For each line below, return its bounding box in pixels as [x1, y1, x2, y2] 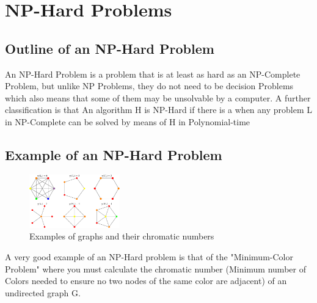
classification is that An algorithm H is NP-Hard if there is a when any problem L [5, 103, 312, 116]
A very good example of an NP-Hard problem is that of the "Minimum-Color [5, 250, 293, 263]
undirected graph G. [5, 286, 81, 299]
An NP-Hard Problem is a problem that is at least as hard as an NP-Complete [5, 67, 301, 80]
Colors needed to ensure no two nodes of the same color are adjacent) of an [5, 274, 287, 287]
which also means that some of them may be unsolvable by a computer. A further [5, 91, 311, 104]
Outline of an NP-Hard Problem [5, 38, 214, 57]
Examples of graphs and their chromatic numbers [29, 230, 214, 243]
